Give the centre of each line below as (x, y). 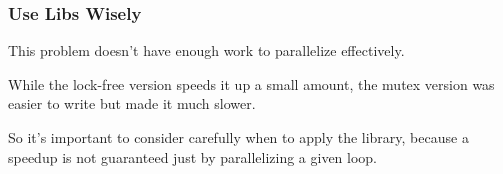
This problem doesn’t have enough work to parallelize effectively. (206, 50)
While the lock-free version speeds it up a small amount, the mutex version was (251, 83)
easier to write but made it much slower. (132, 103)
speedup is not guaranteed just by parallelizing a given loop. (193, 156)
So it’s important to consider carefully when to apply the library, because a (238, 137)
